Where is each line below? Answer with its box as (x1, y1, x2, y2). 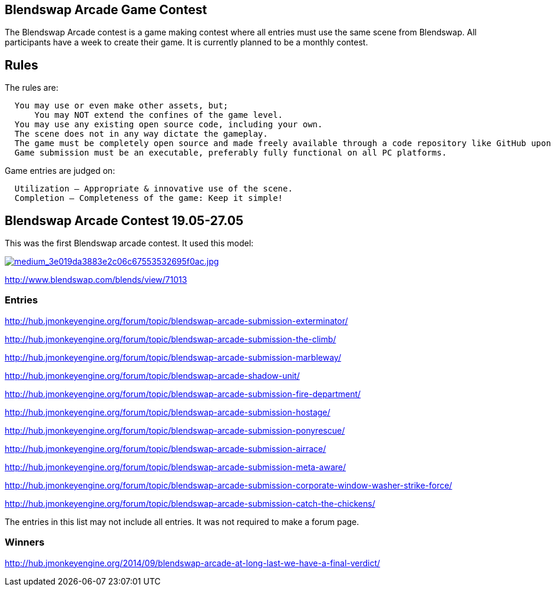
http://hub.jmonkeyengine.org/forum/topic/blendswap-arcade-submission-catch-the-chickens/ (5, 498, 375, 509)
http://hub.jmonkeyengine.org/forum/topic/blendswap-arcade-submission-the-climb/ (5, 334, 336, 344)
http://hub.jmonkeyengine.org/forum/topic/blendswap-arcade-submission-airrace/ (5, 443, 326, 454)
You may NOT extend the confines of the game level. (34, 110, 283, 120)
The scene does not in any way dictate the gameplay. (14, 129, 268, 139)
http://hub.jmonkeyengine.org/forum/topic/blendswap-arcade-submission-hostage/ (5, 407, 331, 417)
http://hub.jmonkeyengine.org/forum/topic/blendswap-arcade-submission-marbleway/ (5, 352, 341, 362)
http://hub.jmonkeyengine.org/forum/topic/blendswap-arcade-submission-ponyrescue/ (5, 425, 345, 435)
